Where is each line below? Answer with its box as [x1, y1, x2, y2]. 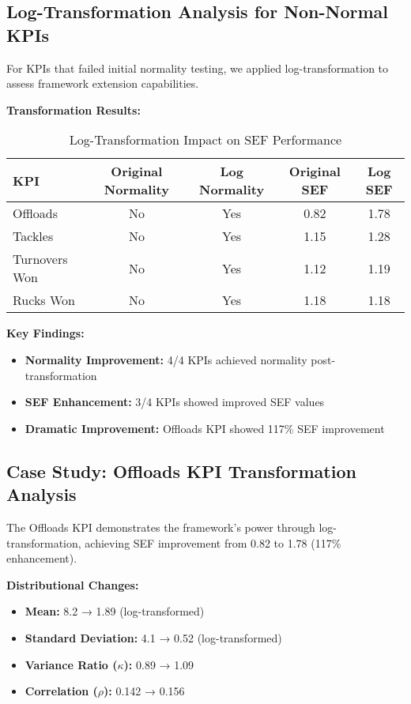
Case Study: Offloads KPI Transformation [6, 458, 356, 483]
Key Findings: [6, 325, 85, 341]
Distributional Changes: [6, 576, 139, 593]
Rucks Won [13, 291, 75, 310]
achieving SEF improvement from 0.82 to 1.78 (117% [85, 534, 341, 551]
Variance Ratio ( [25, 656, 118, 672]
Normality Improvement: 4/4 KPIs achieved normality [25, 351, 307, 367]
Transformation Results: [6, 101, 141, 118]
